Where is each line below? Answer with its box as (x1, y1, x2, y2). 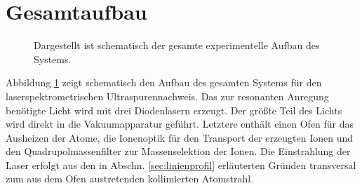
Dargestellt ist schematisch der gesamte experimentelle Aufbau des (34, 38, 320, 53)
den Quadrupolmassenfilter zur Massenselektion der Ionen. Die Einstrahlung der (6, 144, 351, 159)
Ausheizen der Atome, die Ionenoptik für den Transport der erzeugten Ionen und (6, 130, 354, 145)
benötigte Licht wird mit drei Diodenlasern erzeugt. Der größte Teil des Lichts (6, 102, 342, 117)
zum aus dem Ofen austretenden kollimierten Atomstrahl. (6, 171, 254, 186)
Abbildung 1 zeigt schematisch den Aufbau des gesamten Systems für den (6, 75, 322, 90)
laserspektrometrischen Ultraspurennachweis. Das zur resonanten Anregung (6, 88, 329, 103)
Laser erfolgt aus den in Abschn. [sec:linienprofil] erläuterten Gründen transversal (6, 157, 356, 172)
